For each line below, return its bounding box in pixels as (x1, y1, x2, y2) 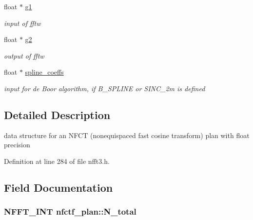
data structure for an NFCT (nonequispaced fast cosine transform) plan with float (4, 130, 250, 140)
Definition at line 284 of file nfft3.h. (4, 156, 110, 166)
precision (4, 140, 30, 150)
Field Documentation (4, 180, 113, 195)
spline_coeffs (25, 67, 64, 77)
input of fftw (4, 18, 41, 28)
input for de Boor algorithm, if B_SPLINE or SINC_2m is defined (4, 83, 205, 93)
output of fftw (4, 50, 44, 60)
